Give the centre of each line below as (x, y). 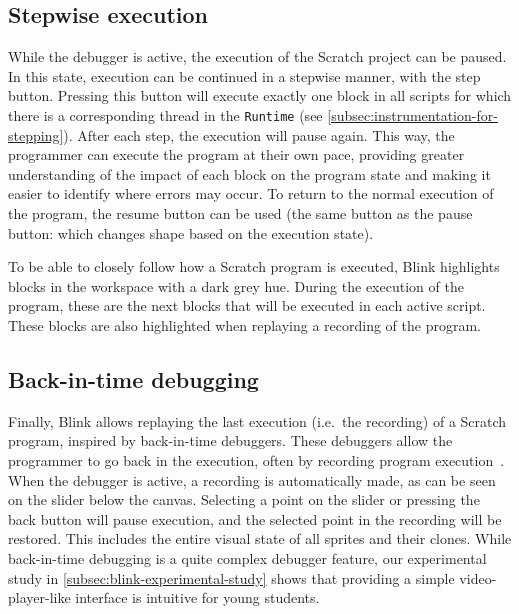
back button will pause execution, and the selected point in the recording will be (255, 518)
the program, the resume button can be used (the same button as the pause (240, 213)
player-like (39, 597)
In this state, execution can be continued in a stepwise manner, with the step (244, 75)
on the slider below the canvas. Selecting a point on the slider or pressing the (244, 499)
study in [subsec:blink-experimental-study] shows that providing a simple (231, 577)
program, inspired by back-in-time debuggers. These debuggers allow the (230, 440)
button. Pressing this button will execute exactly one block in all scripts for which (260, 95)
